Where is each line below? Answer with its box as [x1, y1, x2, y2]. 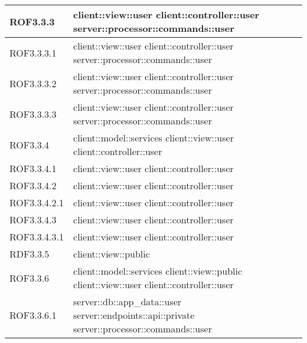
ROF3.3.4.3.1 [9, 230, 64, 243]
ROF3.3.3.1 [9, 45, 57, 60]
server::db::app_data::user [73, 295, 182, 308]
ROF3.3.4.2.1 [9, 196, 64, 209]
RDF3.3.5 [9, 247, 50, 260]
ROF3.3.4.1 [9, 161, 57, 175]
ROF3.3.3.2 [9, 76, 57, 90]
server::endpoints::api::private [73, 308, 195, 322]
